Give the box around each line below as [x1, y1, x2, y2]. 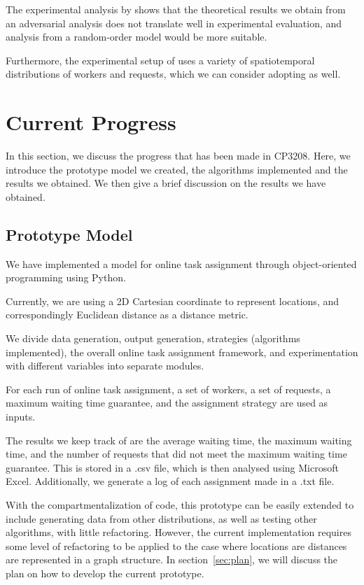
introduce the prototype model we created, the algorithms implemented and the [6, 162, 348, 176]
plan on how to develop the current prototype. [6, 565, 204, 580]
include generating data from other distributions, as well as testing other [6, 511, 317, 526]
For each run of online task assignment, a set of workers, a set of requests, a [6, 381, 331, 396]
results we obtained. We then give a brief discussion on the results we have [6, 176, 326, 190]
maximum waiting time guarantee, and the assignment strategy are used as [6, 395, 328, 410]
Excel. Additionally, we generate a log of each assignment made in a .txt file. [6, 474, 335, 488]
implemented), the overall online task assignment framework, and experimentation [6, 344, 358, 359]
